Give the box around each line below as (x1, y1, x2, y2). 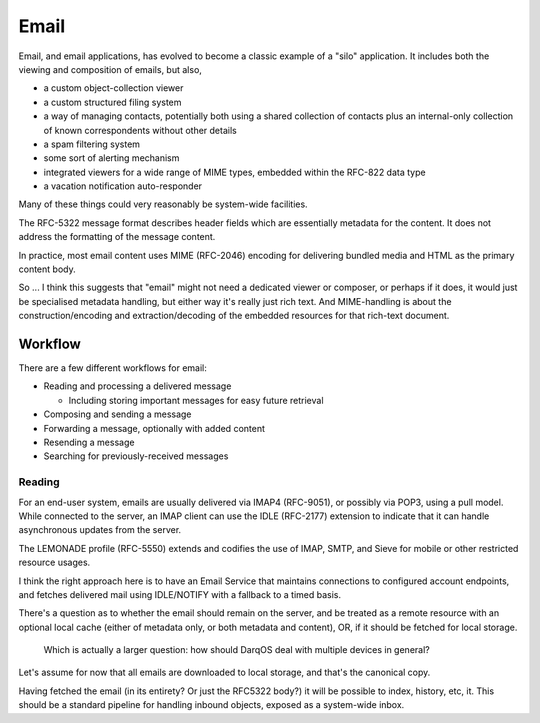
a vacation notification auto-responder (43, 180, 203, 192)
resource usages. (18, 556, 91, 569)
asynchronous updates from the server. (18, 524, 182, 536)
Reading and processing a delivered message (43, 380, 232, 392)
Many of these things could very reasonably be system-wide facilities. (18, 198, 309, 210)
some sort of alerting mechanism (43, 152, 180, 164)
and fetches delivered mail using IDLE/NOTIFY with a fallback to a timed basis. (18, 588, 342, 600)
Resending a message (43, 436, 135, 449)
